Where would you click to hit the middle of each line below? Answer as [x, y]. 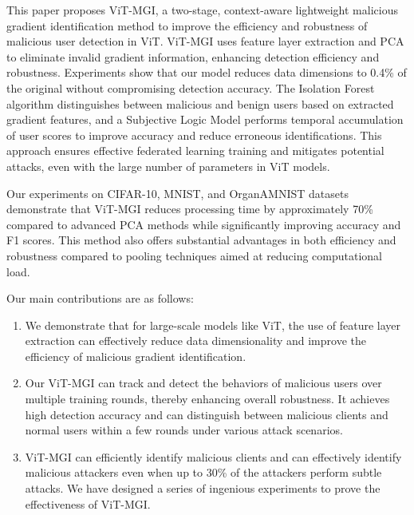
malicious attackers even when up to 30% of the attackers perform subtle [203, 472]
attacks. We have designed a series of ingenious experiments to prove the [203, 488]
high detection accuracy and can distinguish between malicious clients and [207, 414]
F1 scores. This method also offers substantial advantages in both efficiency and [201, 240]
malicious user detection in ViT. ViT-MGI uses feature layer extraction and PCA [205, 41]
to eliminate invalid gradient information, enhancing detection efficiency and [193, 56]
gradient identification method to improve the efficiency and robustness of [187, 25]
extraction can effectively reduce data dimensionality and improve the [195, 341]
